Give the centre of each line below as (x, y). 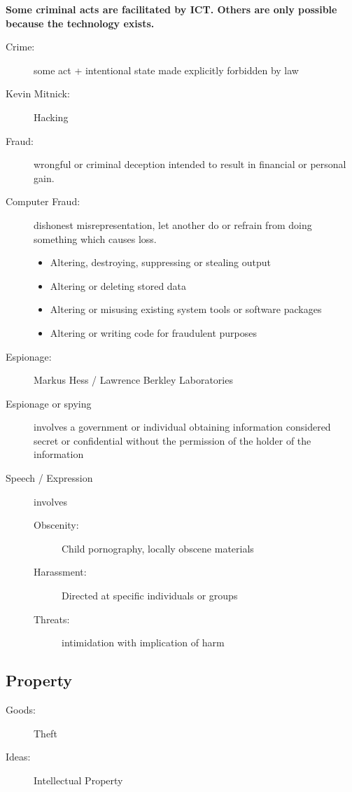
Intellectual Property (78, 780)
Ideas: (18, 757)
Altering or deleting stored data (118, 285)
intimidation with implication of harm (143, 642)
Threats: (52, 619)
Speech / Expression (49, 478)
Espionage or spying (49, 403)
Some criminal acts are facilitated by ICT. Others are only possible (171, 9)
